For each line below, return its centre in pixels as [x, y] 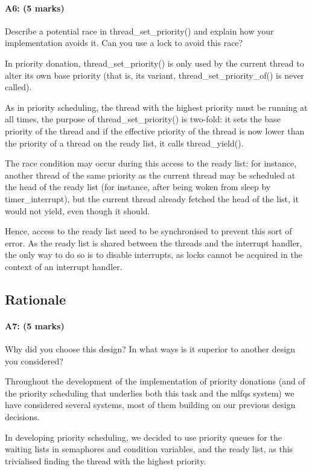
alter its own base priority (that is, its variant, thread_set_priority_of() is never [154, 75]
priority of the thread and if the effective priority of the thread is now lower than [155, 130]
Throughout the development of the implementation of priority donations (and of [155, 381]
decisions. [22, 417]
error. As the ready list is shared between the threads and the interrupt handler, [154, 242]
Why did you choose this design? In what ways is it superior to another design [150, 349]
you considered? [34, 361]
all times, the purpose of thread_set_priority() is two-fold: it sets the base [143, 119]
